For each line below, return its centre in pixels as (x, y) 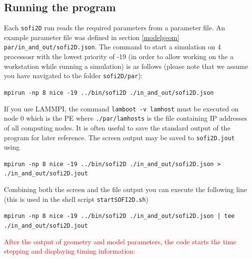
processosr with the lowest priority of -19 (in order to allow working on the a (119, 56)
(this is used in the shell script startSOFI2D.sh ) (76, 199)
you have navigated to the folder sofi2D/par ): (73, 76)
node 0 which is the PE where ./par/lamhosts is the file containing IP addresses (126, 118)
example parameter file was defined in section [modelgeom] (92, 37)
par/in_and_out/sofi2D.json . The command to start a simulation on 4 (113, 47)
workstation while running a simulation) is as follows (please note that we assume (126, 66)
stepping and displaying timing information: (70, 251)
